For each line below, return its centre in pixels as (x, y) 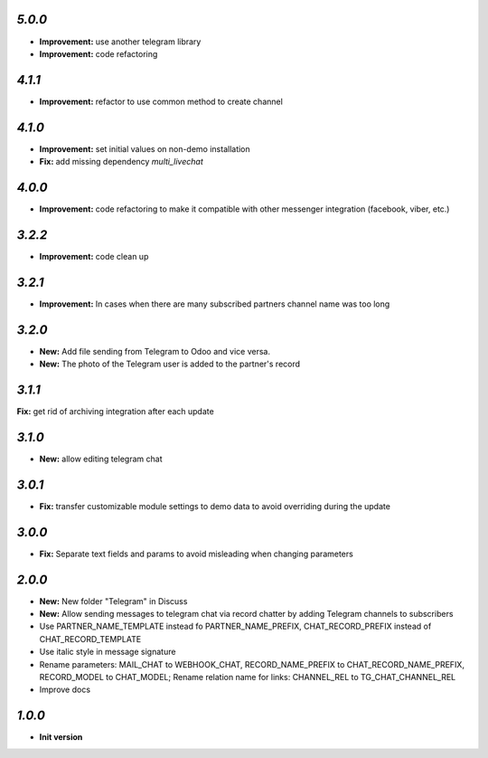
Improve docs (65, 690)
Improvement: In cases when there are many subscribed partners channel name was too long (215, 304)
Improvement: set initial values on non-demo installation (145, 148)
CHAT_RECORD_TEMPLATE (90, 639)
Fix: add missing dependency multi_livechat (121, 162)
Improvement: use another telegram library (120, 42)
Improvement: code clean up (94, 256)
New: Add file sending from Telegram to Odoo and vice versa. (155, 351)
